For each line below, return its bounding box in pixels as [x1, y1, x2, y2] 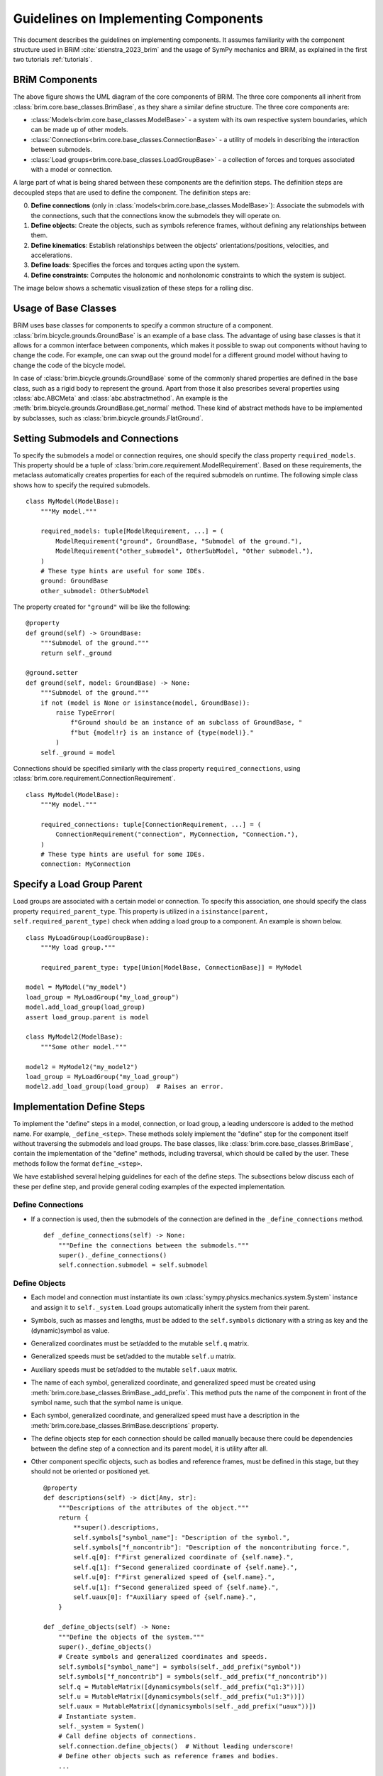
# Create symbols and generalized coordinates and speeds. [57, 1652, 268, 1661]
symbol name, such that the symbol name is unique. [30, 1398, 184, 1407]
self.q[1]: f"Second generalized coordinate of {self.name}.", [73, 1563, 298, 1571]
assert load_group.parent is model [26, 1013, 150, 1021]
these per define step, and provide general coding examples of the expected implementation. [13, 1182, 287, 1191]
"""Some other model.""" [40, 1043, 127, 1051]
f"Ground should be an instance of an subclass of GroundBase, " [70, 718, 303, 727]
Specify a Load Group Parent [13, 878, 143, 891]
